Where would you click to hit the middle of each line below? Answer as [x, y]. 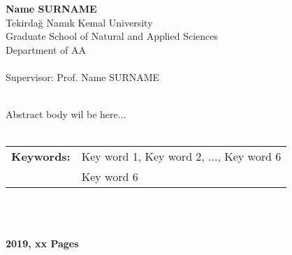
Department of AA [46, 49]
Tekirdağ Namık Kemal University [79, 22]
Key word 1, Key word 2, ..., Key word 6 [181, 156]
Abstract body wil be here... [66, 114]
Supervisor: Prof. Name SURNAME [83, 76]
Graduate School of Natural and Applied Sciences [112, 36]
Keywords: [41, 156]
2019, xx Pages [42, 243]
